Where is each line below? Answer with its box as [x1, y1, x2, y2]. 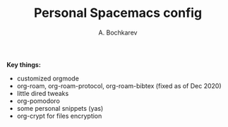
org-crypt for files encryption [16, 111, 102, 120]
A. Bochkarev [98, 28, 138, 37]
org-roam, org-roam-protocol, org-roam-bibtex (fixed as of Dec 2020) [16, 81, 222, 90]
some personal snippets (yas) [16, 104, 104, 112]
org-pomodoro [16, 97, 61, 105]
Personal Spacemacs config [33, 5, 203, 21]
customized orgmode [16, 74, 79, 83]
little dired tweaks [16, 89, 69, 97]
